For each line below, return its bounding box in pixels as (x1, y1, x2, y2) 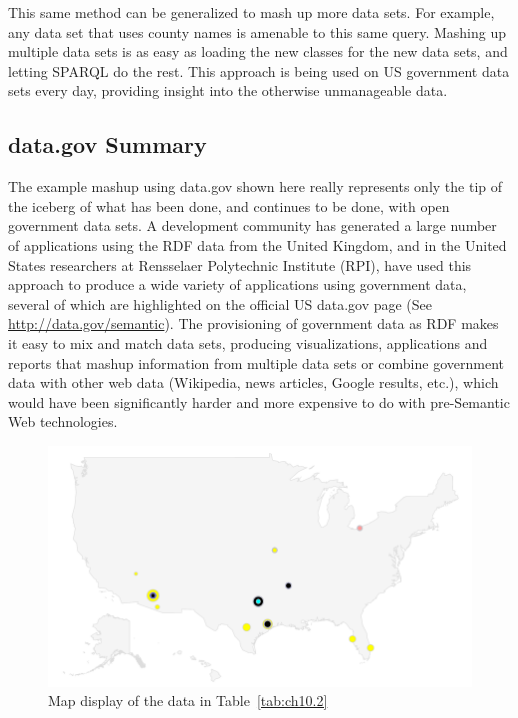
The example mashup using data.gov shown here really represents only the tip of (8, 176, 503, 197)
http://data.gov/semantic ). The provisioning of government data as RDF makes (8, 313, 499, 334)
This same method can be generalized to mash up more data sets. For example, (8, 2, 495, 22)
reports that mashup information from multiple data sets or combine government (8, 352, 504, 373)
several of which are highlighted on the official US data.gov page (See (8, 293, 433, 314)
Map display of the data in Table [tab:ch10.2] (48, 690, 328, 711)
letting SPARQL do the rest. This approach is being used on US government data (8, 60, 510, 81)
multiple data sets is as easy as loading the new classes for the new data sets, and (8, 41, 508, 62)
